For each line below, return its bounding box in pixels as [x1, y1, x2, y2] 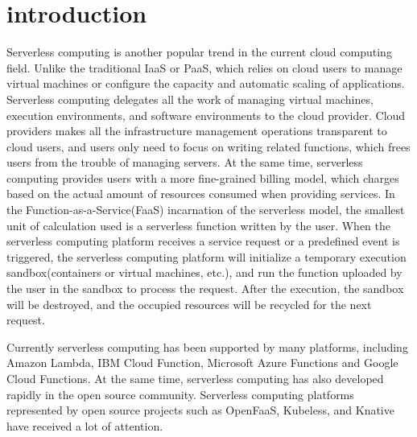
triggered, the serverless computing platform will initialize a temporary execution [6, 248, 407, 265]
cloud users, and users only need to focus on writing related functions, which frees [6, 138, 411, 155]
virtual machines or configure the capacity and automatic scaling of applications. [6, 75, 405, 92]
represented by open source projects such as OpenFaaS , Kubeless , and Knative [6, 402, 394, 418]
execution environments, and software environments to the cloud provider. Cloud [6, 106, 406, 123]
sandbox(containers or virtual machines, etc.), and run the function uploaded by [6, 264, 403, 281]
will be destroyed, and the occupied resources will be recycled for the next [6, 295, 372, 312]
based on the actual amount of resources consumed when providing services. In [6, 185, 395, 202]
